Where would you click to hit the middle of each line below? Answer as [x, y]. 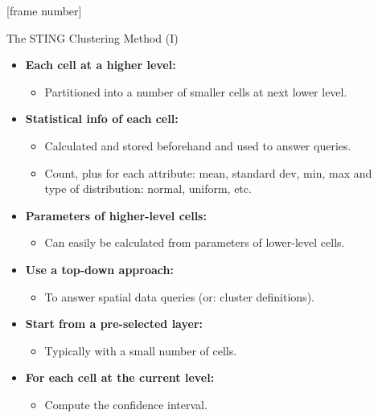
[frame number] [44, 10]
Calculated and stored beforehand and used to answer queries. [198, 145]
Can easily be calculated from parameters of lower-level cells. [195, 242]
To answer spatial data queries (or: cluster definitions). [179, 296]
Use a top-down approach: [99, 269]
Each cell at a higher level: [101, 65]
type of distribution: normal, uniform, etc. [148, 189]
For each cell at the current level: [120, 377]
